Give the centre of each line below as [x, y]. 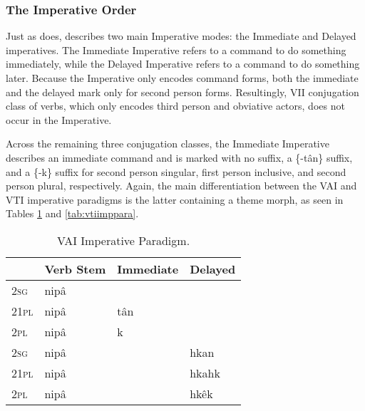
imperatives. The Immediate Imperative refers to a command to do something [176, 50]
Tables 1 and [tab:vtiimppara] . [72, 213]
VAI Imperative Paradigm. [124, 240]
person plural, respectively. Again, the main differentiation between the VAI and [181, 186]
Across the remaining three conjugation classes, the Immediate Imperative [168, 144]
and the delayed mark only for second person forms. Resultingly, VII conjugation [182, 92]
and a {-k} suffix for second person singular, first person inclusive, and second [176, 171]
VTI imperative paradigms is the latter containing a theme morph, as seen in [175, 199]
